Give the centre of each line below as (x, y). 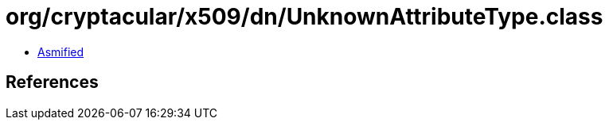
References (52, 82)
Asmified (61, 52)
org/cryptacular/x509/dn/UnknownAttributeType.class (304, 17)
